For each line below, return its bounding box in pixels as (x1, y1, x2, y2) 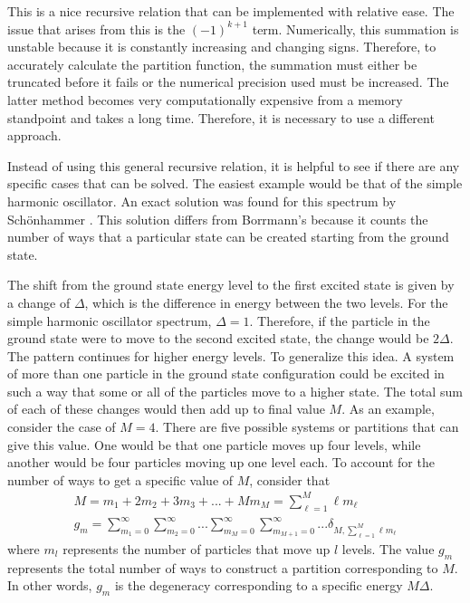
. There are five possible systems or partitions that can (155, 417, 459, 436)
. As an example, (341, 399, 435, 418)
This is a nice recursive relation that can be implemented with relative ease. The (7, 2, 455, 20)
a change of (7, 292, 71, 311)
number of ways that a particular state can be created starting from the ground (7, 227, 449, 246)
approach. (7, 126, 62, 145)
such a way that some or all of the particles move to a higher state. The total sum (7, 381, 463, 400)
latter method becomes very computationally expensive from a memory (7, 90, 403, 109)
